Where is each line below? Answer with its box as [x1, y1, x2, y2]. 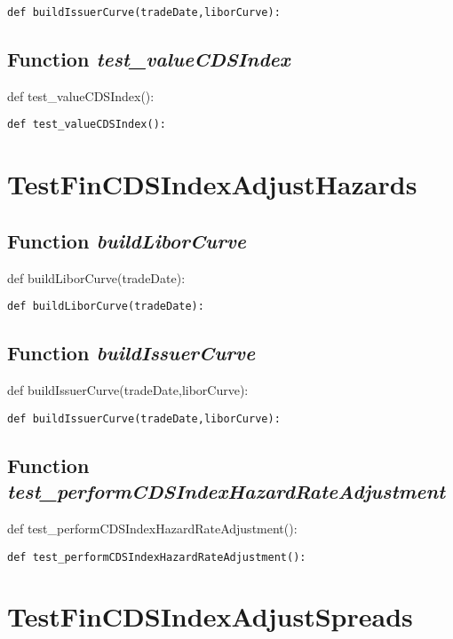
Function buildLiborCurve [7, 226, 247, 254]
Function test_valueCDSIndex [7, 45, 290, 73]
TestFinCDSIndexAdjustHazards [7, 166, 417, 202]
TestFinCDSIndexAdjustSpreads [7, 598, 413, 635]
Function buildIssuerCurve [7, 339, 256, 367]
